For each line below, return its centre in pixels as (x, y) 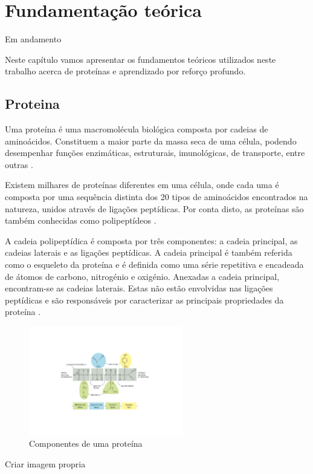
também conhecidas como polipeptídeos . (81, 220)
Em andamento (33, 39)
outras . (19, 164)
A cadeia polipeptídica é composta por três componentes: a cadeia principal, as (151, 240)
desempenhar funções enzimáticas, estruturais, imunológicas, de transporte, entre (155, 153)
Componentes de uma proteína (86, 443)
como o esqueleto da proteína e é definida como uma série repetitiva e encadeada (154, 265)
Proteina (32, 104)
